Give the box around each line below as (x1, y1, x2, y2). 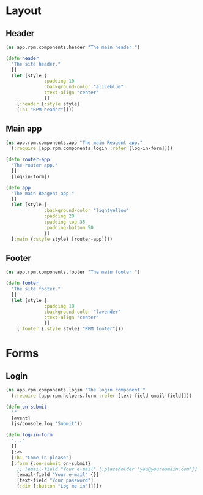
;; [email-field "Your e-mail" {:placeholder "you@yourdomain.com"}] (17, 466, 198, 472)
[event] (11, 415, 31, 421)
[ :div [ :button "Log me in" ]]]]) (17, 483, 102, 489)
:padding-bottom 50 (44, 224, 94, 230)
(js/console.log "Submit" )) (11, 421, 83, 427)
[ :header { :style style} (17, 100, 80, 107)
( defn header (6, 55, 39, 61)
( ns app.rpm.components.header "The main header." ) (6, 44, 140, 50)
